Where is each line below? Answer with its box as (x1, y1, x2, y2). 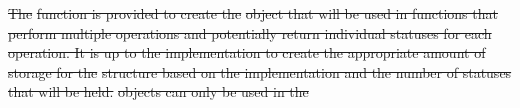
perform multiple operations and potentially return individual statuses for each (8, 22, 492, 43)
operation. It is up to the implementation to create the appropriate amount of (8, 42, 486, 63)
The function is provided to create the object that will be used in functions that (8, 3, 498, 23)
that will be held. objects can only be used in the (8, 81, 309, 102)
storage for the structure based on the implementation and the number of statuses (8, 61, 512, 82)
